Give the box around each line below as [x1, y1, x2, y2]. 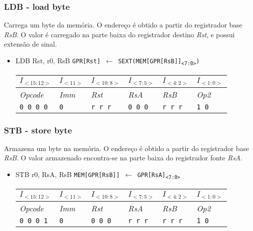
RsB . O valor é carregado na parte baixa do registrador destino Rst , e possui [4, 29, 235, 39]
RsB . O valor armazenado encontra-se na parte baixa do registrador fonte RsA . [4, 153, 243, 163]
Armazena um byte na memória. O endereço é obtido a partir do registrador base [4, 143, 249, 153]
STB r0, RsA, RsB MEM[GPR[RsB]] [15, 169, 120, 180]
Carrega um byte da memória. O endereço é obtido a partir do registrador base [4, 20, 243, 30]
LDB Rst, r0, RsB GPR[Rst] [15, 55, 101, 65]
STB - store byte [4, 124, 72, 136]
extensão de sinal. [4, 39, 57, 49]
